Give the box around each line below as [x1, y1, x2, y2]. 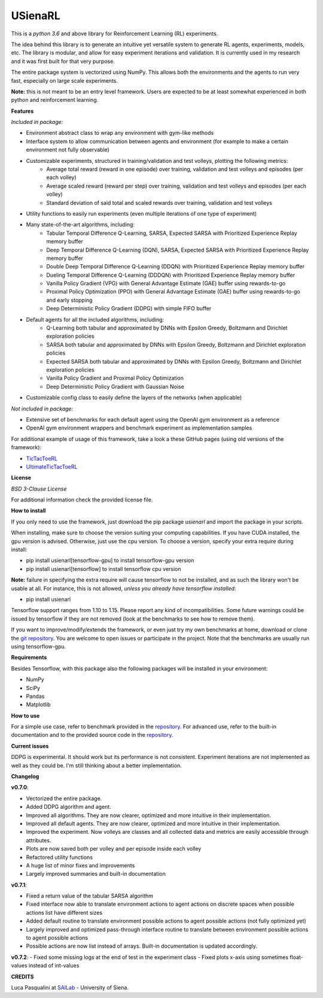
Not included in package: [11, 405, 74, 412]
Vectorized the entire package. [26, 794, 102, 802]
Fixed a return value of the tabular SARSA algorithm [26, 893, 154, 900]
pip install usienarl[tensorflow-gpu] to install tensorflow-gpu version [26, 557, 194, 564]
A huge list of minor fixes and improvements [26, 861, 135, 869]
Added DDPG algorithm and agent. [26, 803, 112, 811]
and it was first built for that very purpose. [11, 58, 115, 65]
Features [11, 107, 34, 114]
